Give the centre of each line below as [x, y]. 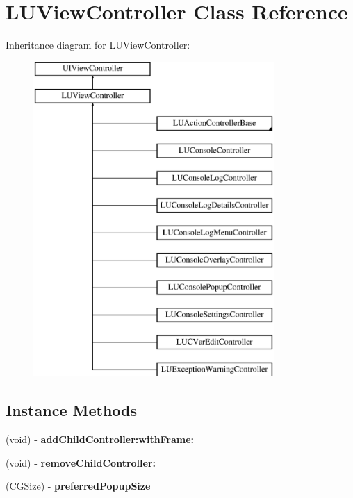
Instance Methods [71, 410]
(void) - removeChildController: [81, 462]
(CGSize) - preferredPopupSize [78, 486]
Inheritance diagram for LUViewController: [98, 45]
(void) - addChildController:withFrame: [100, 439]
